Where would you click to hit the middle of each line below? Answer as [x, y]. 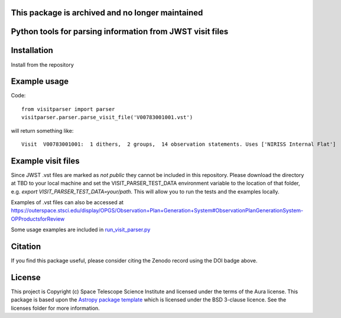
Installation [32, 50]
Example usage [40, 82]
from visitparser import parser [68, 109]
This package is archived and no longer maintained [107, 13]
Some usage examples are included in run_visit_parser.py [81, 230]
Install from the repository [42, 64]
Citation [26, 247]
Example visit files [45, 161]
